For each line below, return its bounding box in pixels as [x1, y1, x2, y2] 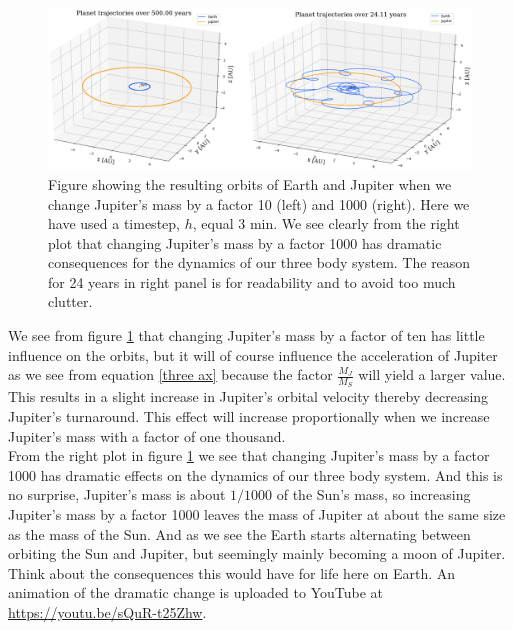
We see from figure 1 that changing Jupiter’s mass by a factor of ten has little [8, 325, 485, 346]
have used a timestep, [48, 213, 180, 234]
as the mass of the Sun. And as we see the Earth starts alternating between [8, 523, 471, 544]
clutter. [48, 291, 93, 312]
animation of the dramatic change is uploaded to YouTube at [8, 582, 384, 603]
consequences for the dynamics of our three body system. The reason [48, 252, 471, 273]
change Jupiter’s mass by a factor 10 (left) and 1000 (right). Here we [48, 193, 470, 214]
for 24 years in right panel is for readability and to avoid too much [48, 271, 456, 292]
